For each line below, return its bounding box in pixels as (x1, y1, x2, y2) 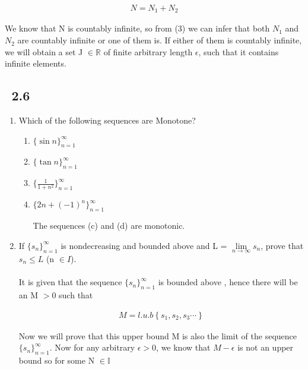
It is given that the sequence (18, 276, 122, 288)
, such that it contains (198, 45, 279, 58)
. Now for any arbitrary (49, 341, 135, 354)
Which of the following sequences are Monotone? (18, 114, 196, 127)
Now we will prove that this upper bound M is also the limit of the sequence (18, 329, 297, 342)
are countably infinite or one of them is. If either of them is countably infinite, (17, 34, 302, 46)
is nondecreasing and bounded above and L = (61, 239, 227, 251)
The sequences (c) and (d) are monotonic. (33, 219, 185, 232)
